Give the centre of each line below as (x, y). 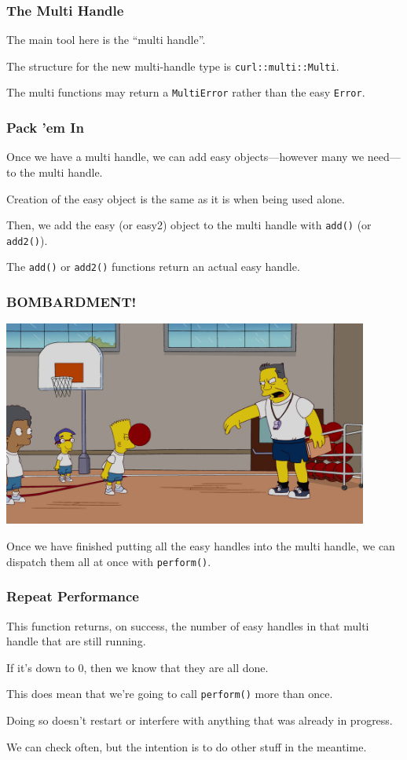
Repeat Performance (73, 596)
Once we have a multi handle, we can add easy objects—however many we (185, 157)
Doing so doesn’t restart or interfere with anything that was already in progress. (200, 720)
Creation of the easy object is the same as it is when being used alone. (176, 198)
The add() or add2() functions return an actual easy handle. (153, 267)
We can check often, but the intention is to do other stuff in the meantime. (187, 746)
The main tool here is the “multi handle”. (106, 40)
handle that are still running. (76, 641)
